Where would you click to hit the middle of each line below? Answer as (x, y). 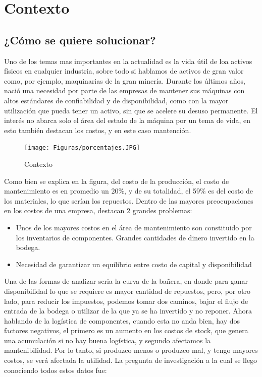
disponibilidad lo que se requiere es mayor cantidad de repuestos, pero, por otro (127, 291)
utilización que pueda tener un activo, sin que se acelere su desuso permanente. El (131, 110)
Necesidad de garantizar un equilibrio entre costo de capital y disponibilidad (134, 264)
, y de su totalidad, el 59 (162, 191)
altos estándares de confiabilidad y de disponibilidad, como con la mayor (116, 100)
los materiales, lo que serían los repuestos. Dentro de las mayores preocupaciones (129, 200)
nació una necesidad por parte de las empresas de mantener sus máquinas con (124, 90)
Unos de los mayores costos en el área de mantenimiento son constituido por (134, 227)
